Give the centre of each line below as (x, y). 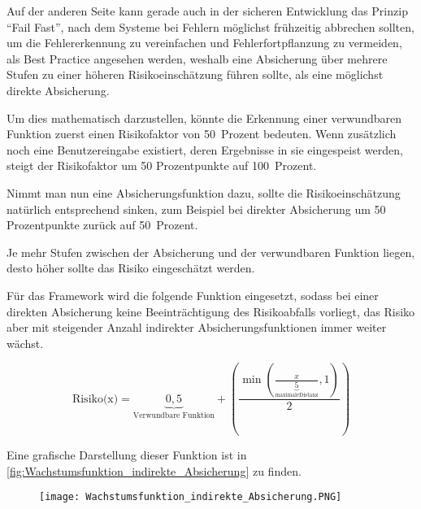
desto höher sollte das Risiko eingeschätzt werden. (131, 268)
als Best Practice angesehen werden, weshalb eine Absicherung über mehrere (197, 58)
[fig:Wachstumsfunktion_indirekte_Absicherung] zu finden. (154, 470)
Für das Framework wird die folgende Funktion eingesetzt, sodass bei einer (193, 295)
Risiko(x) (95, 399)
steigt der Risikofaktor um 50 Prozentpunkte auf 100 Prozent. (162, 165)
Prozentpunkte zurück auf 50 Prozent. (102, 225)
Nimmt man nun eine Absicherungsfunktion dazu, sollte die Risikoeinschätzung (204, 192)
